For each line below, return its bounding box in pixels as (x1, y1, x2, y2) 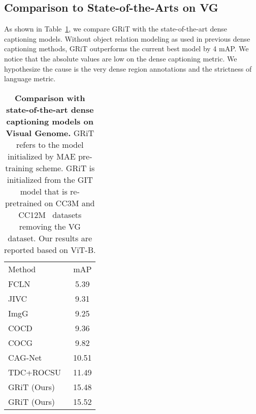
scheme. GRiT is (36, 162, 95, 174)
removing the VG (19, 220, 81, 232)
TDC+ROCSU (8, 366, 61, 378)
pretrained (5, 197, 42, 209)
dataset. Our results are (8, 232, 92, 244)
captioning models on (6, 115, 93, 127)
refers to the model (16, 138, 84, 150)
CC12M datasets (18, 208, 82, 220)
